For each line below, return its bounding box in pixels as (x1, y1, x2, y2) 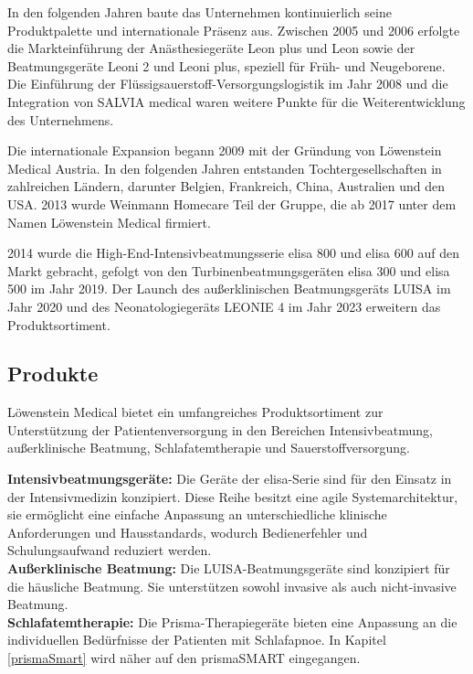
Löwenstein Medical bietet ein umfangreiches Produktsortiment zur (7, 402, 384, 422)
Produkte (7, 359, 99, 388)
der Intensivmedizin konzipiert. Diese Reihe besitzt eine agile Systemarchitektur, (7, 487, 458, 506)
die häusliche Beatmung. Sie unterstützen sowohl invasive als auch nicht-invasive (7, 576, 457, 595)
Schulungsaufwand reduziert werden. (7, 540, 212, 560)
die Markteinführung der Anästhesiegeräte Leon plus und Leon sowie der (7, 38, 415, 58)
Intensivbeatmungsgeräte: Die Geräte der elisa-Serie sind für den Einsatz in (7, 469, 452, 488)
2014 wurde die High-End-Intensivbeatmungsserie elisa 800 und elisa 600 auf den (7, 243, 459, 262)
